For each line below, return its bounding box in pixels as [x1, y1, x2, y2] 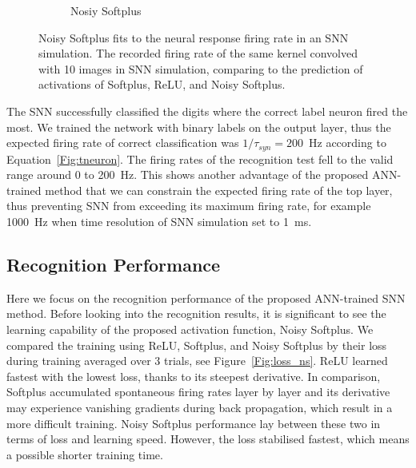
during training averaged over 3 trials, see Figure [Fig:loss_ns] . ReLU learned [6, 352, 388, 369]
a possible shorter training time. [6, 446, 163, 462]
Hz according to [309, 134, 386, 151]
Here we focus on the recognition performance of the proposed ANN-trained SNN [6, 289, 406, 306]
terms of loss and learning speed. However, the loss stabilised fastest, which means [6, 430, 410, 447]
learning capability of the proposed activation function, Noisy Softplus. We [6, 320, 374, 337]
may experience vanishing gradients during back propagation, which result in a [6, 399, 393, 415]
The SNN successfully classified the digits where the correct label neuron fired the [6, 102, 408, 119]
